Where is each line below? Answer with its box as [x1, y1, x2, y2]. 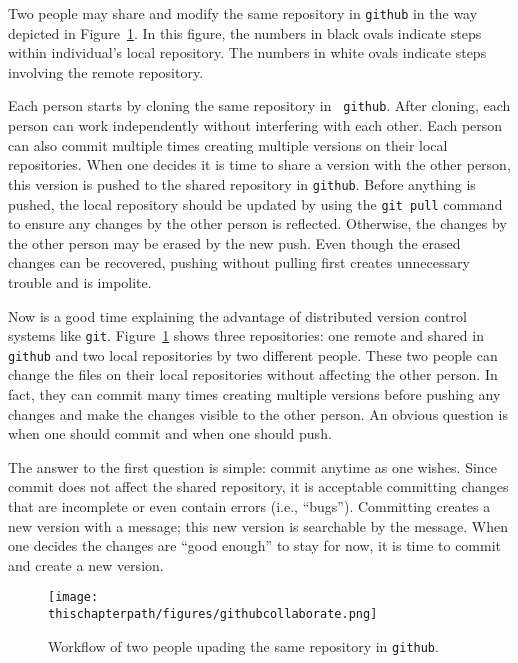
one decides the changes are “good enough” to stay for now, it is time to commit [8, 535, 502, 556]
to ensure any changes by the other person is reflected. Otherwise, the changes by [8, 213, 507, 234]
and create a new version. [8, 554, 164, 575]
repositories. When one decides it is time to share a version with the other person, [8, 154, 511, 175]
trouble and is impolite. [8, 271, 152, 292]
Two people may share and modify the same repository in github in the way [8, 3, 478, 23]
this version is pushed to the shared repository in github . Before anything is [8, 173, 476, 194]
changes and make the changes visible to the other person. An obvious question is [8, 403, 508, 424]
